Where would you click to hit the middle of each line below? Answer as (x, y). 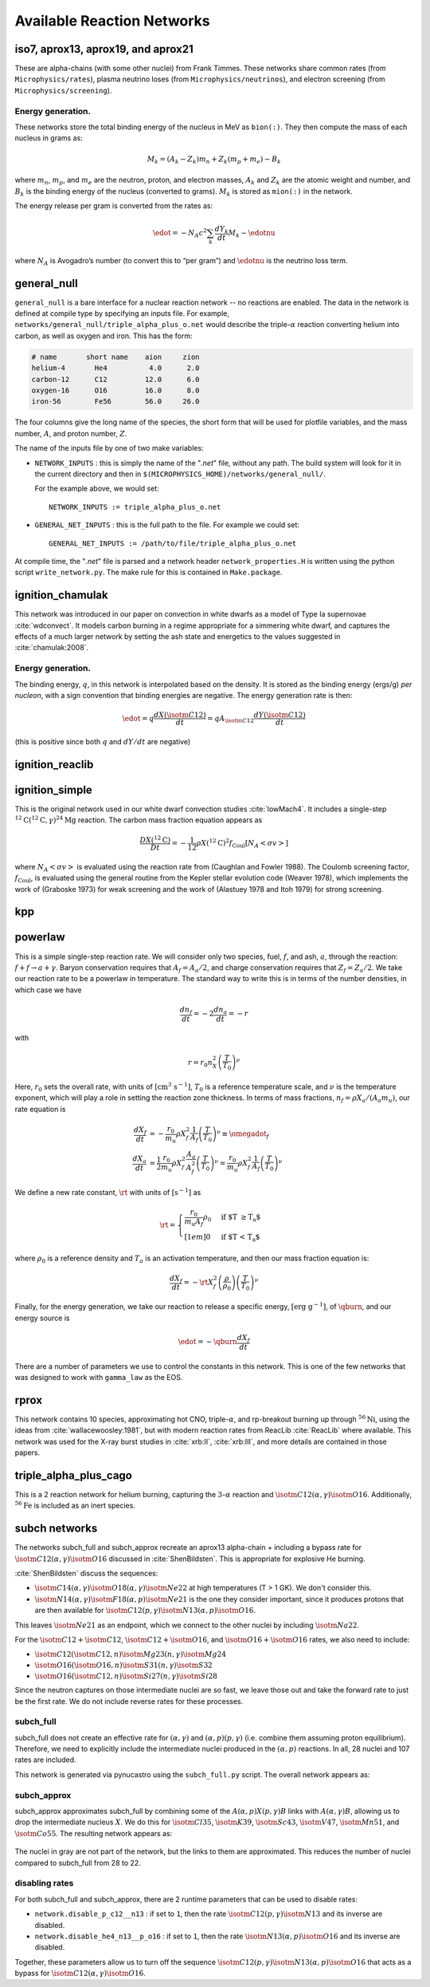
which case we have (48, 990)
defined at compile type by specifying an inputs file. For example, (122, 313)
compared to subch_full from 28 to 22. (78, 1863)
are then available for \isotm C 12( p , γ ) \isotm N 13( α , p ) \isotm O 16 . (145, 1610)
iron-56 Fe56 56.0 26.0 (115, 402)
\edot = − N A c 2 (180, 233)
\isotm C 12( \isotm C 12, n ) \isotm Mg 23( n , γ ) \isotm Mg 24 (131, 1654)
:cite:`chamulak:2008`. (52, 648)
